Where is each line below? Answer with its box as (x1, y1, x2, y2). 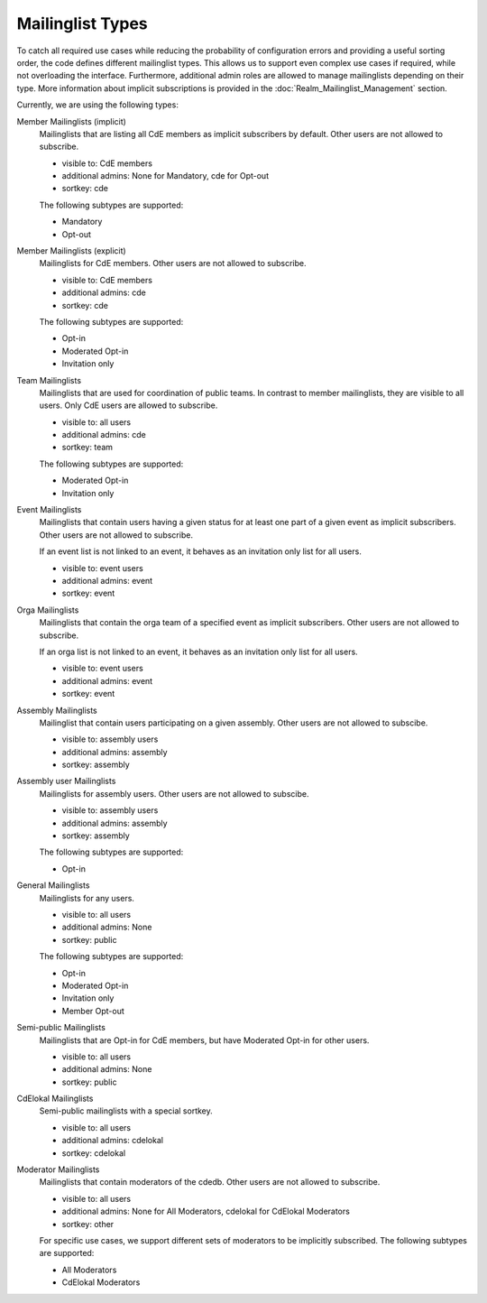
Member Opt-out (61, 1005, 125, 1016)
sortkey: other (61, 1218, 115, 1229)
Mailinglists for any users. (39, 892, 135, 903)
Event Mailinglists (16, 504, 82, 515)
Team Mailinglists (16, 374, 81, 385)
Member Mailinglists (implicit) (16, 116, 126, 126)
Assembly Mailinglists (16, 705, 98, 716)
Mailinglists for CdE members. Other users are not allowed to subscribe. (39, 258, 307, 269)
